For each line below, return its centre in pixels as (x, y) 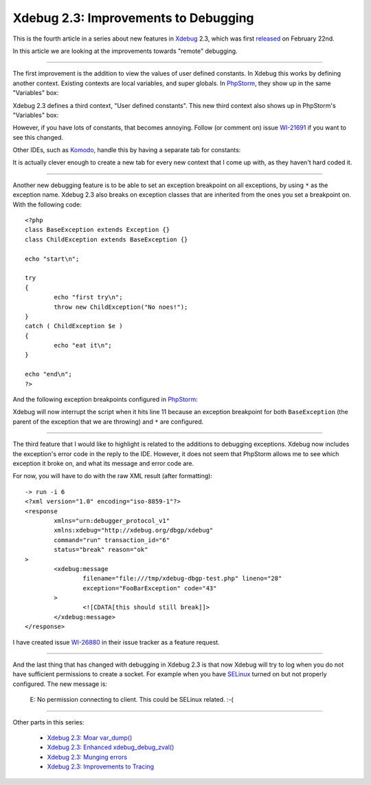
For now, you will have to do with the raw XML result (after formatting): (113, 476)
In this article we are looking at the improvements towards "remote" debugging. (125, 51)
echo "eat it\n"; (83, 345)
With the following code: (47, 204)
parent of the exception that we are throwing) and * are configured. (108, 421)
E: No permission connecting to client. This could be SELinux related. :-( (132, 700)
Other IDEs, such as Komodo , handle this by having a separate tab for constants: (127, 150)
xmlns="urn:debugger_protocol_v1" (112, 520)
